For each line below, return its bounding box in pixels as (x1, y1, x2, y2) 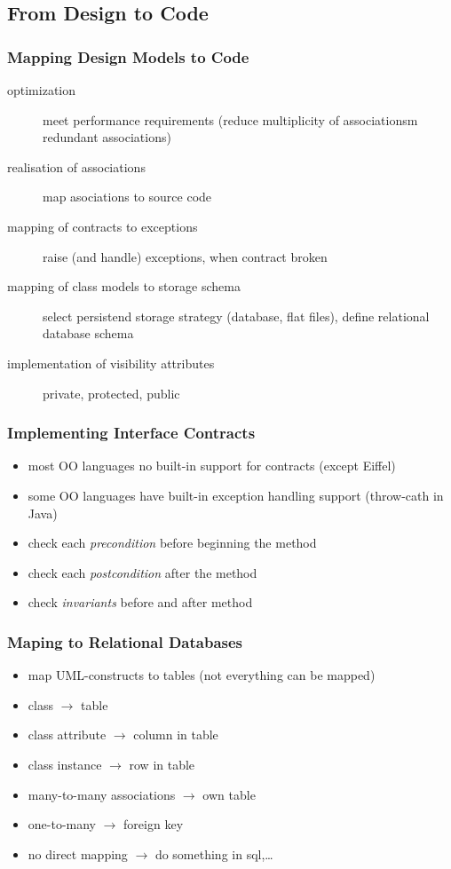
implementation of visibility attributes (7, 353, 215, 372)
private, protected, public (43, 383, 180, 402)
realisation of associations (7, 157, 146, 176)
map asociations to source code (43, 187, 212, 206)
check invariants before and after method (28, 593, 253, 612)
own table (202, 785, 256, 803)
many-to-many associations (28, 785, 176, 803)
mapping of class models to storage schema (7, 277, 241, 296)
